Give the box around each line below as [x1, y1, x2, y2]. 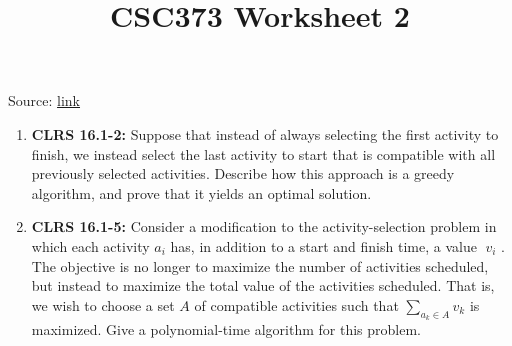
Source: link [8, 90, 81, 111]
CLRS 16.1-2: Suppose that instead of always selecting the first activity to [31, 123, 499, 144]
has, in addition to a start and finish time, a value [170, 235, 477, 256]
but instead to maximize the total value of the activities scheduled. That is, [31, 275, 495, 296]
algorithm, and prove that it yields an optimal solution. [31, 182, 372, 203]
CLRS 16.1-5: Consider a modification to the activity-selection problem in [31, 216, 497, 237]
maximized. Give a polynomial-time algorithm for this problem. [31, 318, 421, 339]
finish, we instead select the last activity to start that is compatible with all [31, 143, 496, 164]
